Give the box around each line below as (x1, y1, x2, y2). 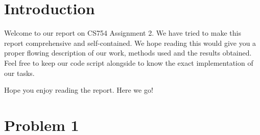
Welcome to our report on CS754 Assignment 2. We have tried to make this (4, 28, 241, 38)
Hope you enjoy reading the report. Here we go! (4, 85, 153, 95)
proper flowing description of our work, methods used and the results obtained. (4, 47, 252, 58)
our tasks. (4, 67, 35, 78)
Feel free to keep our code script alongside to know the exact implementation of (4, 57, 253, 68)
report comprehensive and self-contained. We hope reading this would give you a (4, 37, 256, 48)
